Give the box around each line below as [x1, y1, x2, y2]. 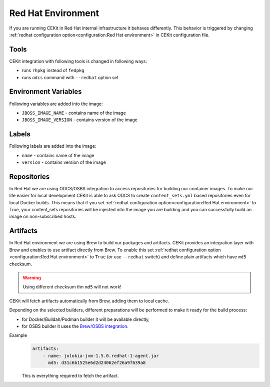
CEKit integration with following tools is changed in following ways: [9, 58, 147, 64]
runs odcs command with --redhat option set [21, 74, 119, 80]
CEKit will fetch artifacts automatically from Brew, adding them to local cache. [9, 298, 169, 304]
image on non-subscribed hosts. [9, 213, 76, 220]
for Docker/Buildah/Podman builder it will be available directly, [21, 316, 150, 322]
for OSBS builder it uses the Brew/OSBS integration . [21, 323, 128, 329]
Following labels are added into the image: [9, 143, 96, 149]
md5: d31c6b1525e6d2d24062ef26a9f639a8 [48, 360, 146, 365]
